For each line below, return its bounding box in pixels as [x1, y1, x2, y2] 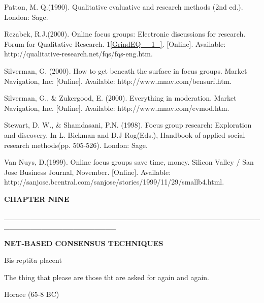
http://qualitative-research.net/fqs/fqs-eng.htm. [4, 48, 153, 59]
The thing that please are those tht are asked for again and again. [4, 271, 210, 282]
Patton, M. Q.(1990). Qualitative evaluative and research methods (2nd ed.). [4, 2, 243, 12]
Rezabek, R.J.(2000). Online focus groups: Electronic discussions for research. [4, 28, 246, 39]
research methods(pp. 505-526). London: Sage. [4, 139, 148, 150]
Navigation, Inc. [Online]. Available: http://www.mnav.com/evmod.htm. [4, 102, 229, 113]
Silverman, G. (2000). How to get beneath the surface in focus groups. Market [4, 65, 247, 76]
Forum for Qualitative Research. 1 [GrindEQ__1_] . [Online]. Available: [4, 38, 226, 49]
